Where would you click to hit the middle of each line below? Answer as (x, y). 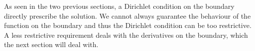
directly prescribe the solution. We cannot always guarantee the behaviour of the (127, 15)
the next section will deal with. (51, 44)
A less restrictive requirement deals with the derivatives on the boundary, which (126, 35)
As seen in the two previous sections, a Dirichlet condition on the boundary (119, 6)
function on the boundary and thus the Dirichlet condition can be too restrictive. (128, 25)
